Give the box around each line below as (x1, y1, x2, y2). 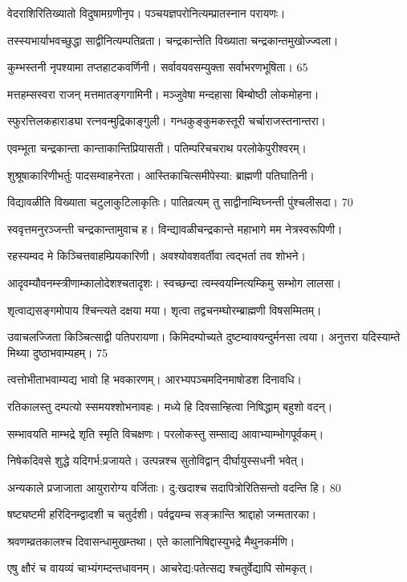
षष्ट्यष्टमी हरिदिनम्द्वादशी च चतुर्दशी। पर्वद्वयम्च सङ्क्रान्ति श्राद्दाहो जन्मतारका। (7, 506, 317, 523)
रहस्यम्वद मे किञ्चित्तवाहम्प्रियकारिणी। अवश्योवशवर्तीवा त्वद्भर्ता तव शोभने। (7, 247, 306, 264)
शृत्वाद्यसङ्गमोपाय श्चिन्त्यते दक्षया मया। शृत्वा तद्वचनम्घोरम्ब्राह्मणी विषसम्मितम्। (7, 301, 322, 318)
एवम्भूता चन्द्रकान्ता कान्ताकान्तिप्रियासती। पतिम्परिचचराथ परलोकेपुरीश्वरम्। (7, 139, 307, 156)
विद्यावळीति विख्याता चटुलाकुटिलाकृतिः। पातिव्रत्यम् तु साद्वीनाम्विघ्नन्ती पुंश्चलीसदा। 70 (7, 193, 353, 210)
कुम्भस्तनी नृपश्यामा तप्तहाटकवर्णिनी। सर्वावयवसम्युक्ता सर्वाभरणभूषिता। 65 (7, 59, 308, 75)
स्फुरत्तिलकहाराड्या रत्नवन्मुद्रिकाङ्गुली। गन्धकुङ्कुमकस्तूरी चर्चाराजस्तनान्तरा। (7, 112, 327, 129)
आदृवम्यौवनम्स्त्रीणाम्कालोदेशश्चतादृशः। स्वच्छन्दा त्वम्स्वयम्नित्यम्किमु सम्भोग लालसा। (7, 274, 342, 291)
